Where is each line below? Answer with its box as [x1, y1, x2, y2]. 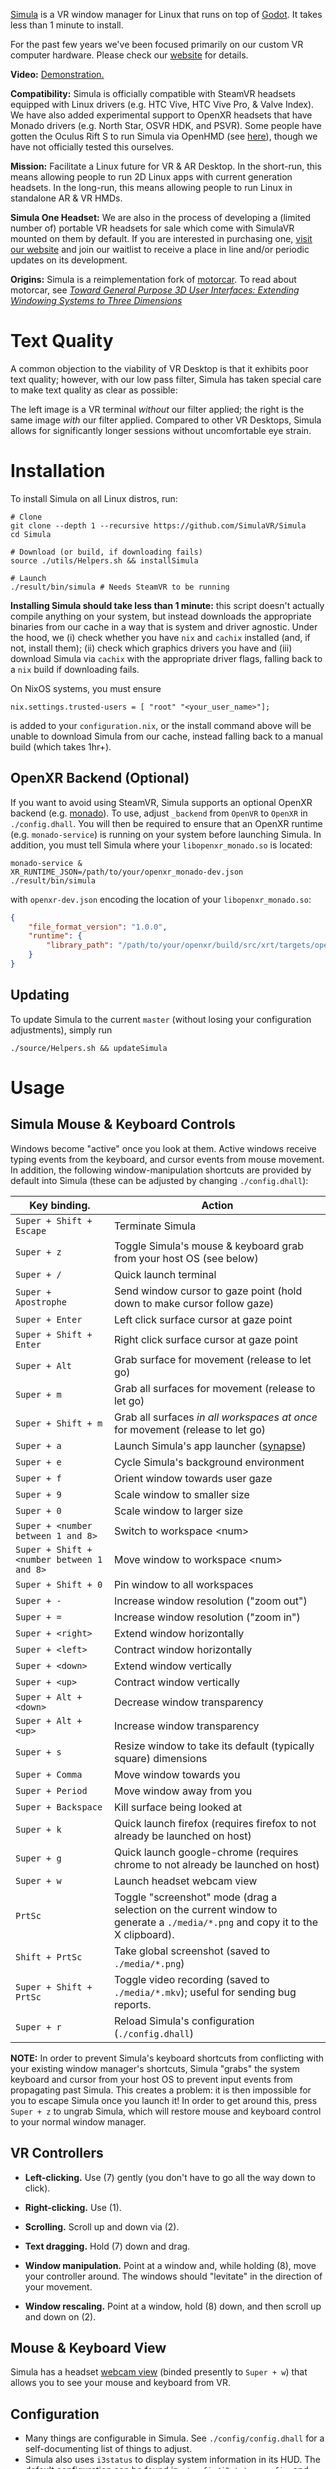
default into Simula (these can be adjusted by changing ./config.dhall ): [10, 1174, 309, 1186]
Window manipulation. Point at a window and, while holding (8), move [24, 2259, 317, 2271]
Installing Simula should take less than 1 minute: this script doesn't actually [10, 599, 325, 611]
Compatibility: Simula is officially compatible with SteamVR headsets [10, 88, 296, 99]
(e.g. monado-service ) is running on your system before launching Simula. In [10, 828, 322, 840]
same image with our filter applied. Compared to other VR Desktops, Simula [10, 414, 322, 426]
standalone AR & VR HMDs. [10, 192, 123, 204]
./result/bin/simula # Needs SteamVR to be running [10, 582, 230, 592]
